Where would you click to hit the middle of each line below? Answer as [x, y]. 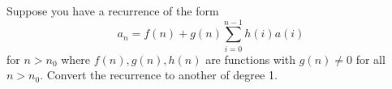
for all [370, 59]
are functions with [251, 59]
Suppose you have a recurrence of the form [113, 11]
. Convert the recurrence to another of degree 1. [159, 75]
